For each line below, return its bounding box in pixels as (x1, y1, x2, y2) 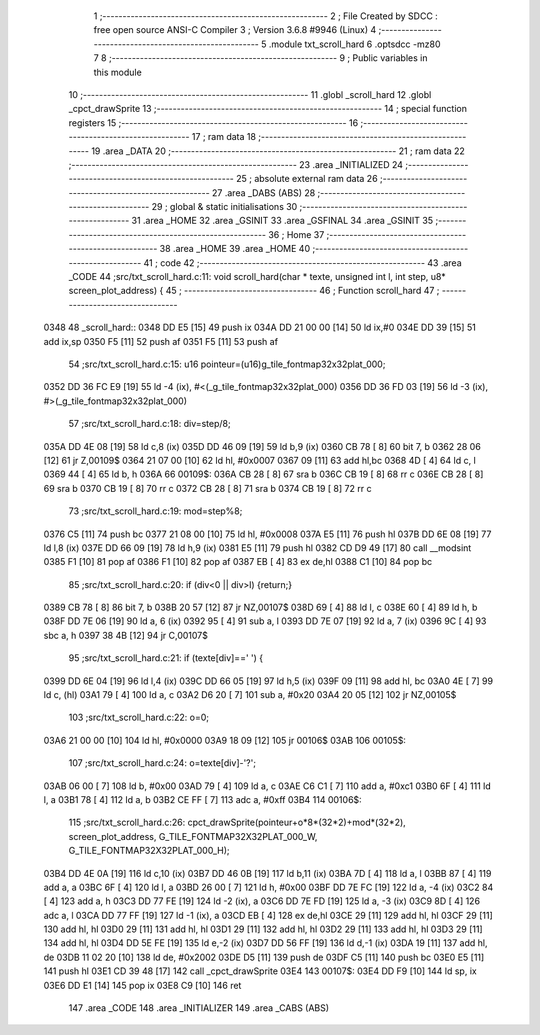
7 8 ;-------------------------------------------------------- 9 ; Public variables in (93, 52, 428, 64)
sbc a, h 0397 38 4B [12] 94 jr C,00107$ (43, 629, 209, 641)
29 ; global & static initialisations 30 (151, 201, 298, 213)
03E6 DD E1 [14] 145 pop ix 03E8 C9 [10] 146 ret (43, 979, 242, 991)
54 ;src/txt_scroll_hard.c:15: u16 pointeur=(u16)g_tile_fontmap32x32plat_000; (68, 358, 386, 370)
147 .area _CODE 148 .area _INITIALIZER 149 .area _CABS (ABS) (68, 1002, 330, 1014)
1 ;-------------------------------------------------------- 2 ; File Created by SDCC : (93, 10, 439, 22)
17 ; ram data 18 (191, 131, 257, 143)
